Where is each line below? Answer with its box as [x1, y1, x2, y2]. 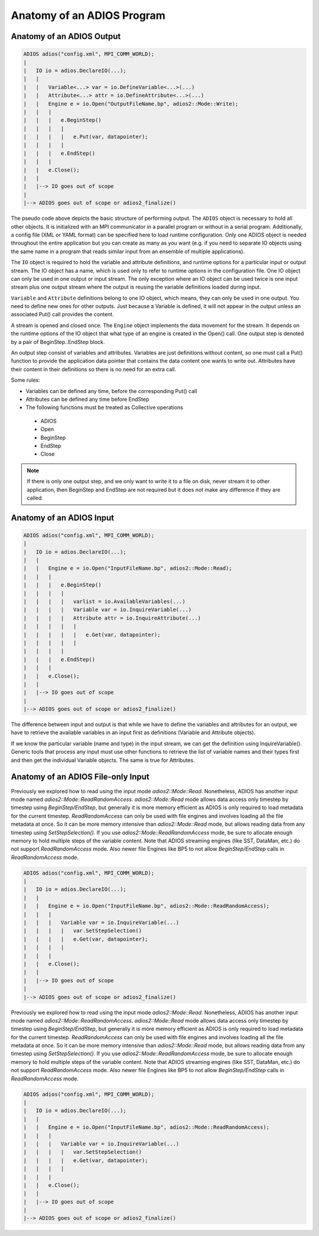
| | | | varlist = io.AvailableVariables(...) [23, 598, 185, 605]
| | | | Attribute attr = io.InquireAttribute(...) [23, 615, 201, 621]
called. [27, 494, 44, 501]
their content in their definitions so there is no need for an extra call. [11, 365, 177, 372]
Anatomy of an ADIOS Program [11, 9, 165, 22]
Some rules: [11, 377, 41, 384]
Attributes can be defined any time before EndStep [25, 395, 149, 403]
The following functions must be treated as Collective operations [25, 404, 183, 411]
